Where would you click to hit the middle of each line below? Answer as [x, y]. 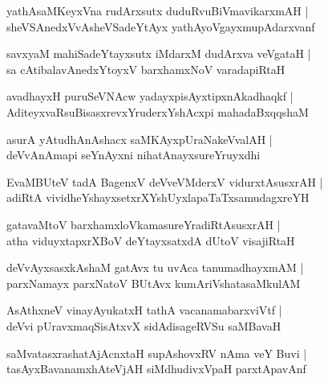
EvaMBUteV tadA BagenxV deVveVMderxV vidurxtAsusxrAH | [165, 181]
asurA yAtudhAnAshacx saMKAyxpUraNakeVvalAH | [140, 139]
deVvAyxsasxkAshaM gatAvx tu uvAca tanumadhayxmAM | [155, 267]
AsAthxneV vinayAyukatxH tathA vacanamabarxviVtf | [144, 310]
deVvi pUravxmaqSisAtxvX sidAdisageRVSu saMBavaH [144, 325]
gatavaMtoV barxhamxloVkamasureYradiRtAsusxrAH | [144, 224]
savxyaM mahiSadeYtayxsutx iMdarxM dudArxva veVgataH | [159, 53]
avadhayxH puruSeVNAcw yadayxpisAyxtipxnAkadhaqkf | [150, 96]
